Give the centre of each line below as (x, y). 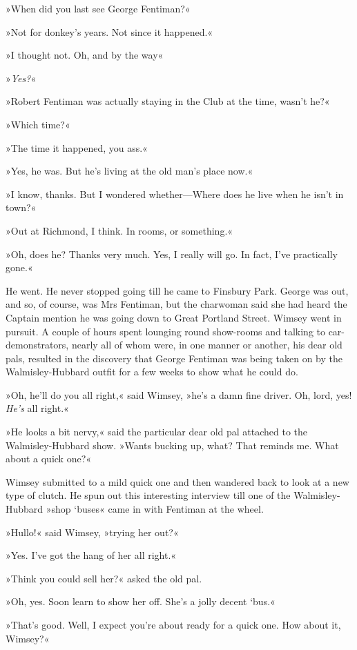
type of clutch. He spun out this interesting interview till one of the (148, 495)
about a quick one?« (49, 459)
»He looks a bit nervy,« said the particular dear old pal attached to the (157, 432)
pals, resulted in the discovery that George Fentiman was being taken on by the (174, 358)
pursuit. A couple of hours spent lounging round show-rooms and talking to (165, 331)
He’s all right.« (37, 408)
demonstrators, (37, 345)
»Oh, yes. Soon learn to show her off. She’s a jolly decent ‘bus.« (141, 601)
